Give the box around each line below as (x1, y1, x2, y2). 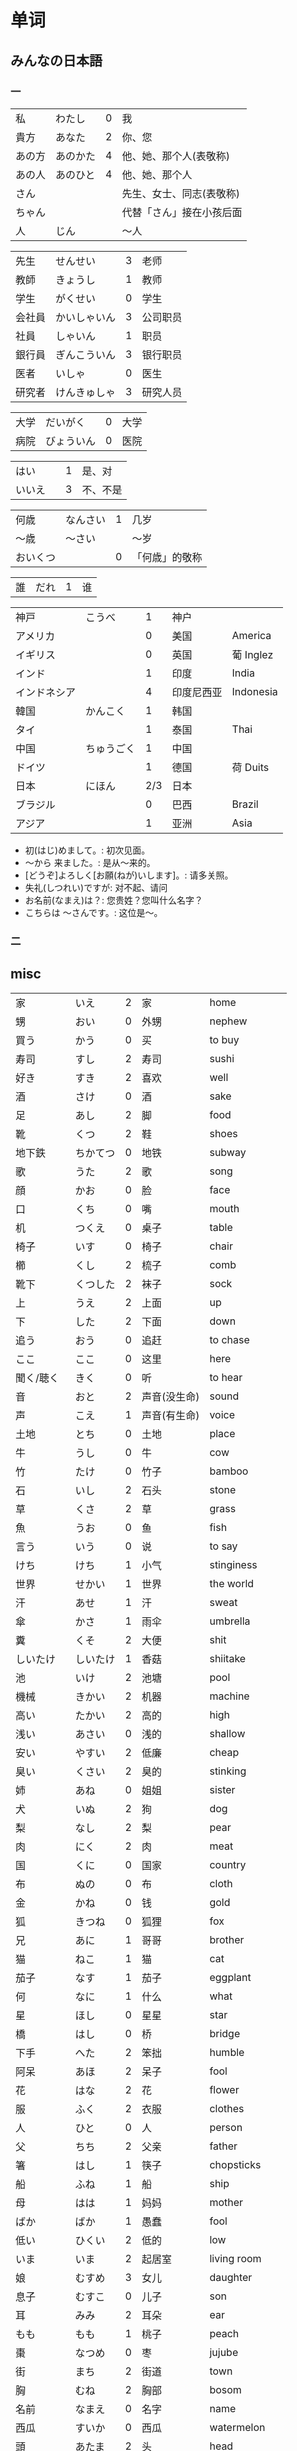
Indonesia (231, 684, 278, 698)
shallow (209, 1726, 246, 1740)
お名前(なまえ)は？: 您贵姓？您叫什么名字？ (24, 894, 203, 906)
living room (209, 2251, 262, 2265)
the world (209, 1576, 255, 1590)
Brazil (231, 797, 259, 811)
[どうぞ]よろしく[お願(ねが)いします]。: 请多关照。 (24, 869, 234, 881)
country (209, 1857, 247, 1871)
